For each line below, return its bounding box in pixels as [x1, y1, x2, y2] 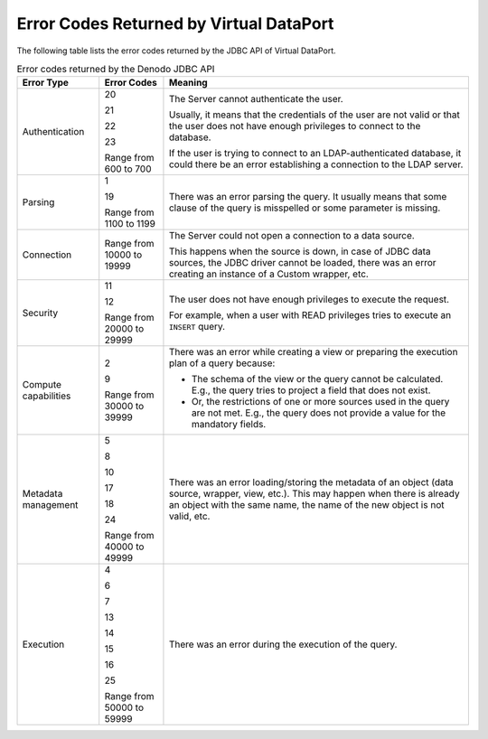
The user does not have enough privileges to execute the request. [168, 294, 450, 306]
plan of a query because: [168, 357, 276, 369]
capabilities [22, 389, 71, 402]
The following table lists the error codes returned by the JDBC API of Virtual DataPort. [16, 45, 336, 56]
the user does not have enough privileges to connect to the [168, 120, 421, 133]
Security [22, 307, 59, 320]
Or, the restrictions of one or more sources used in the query [191, 396, 450, 408]
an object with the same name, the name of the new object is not [168, 499, 445, 511]
